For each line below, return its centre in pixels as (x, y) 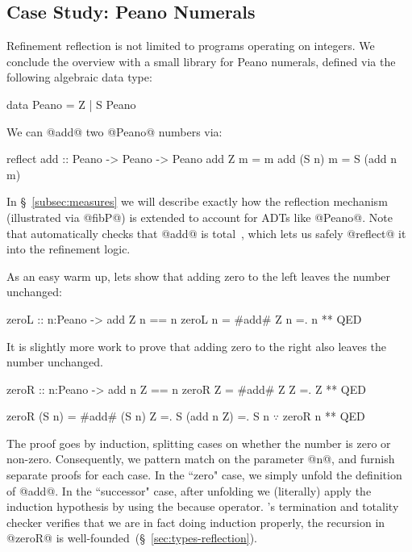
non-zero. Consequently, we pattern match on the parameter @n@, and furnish (201, 459)
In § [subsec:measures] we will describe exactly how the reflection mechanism (197, 201)
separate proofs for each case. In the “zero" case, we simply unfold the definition (204, 475)
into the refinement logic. (69, 249)
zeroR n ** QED (324, 416)
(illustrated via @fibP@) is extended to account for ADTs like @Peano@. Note (200, 217)
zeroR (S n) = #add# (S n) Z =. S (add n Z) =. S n (138, 416)
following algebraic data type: (79, 77)
